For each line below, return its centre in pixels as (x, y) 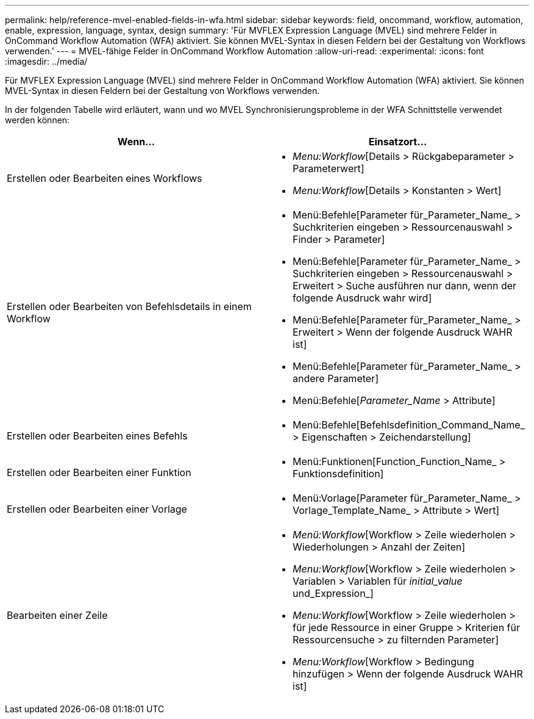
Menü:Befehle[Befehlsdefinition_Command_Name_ (409, 425)
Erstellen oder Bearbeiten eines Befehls (97, 436)
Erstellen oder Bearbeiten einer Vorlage (97, 509)
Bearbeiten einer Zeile (57, 615)
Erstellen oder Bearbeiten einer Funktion (99, 472)
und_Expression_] (333, 593)
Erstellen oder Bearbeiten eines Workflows (105, 178)
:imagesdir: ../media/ (46, 61)
